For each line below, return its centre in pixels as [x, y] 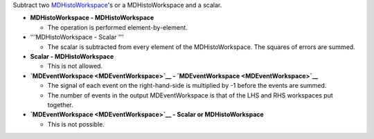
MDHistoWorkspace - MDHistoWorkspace [92, 18]
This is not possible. [76, 124]
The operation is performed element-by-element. [118, 27]
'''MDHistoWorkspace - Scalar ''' [77, 37]
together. [61, 104]
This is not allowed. [75, 66]
